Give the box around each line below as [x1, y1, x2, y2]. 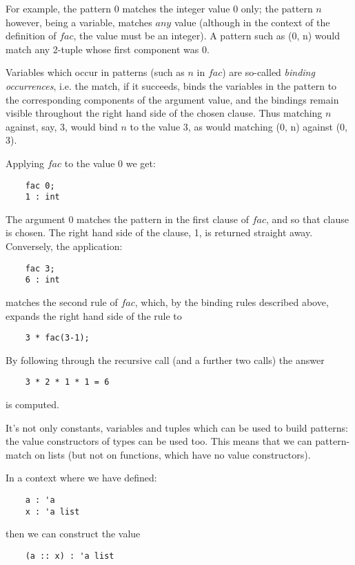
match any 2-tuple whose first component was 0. [6, 41, 210, 56]
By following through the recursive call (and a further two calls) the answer [6, 352, 325, 367]
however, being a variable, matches [6, 15, 152, 29]
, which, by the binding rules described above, [134, 294, 329, 309]
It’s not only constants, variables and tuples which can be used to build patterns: [6, 420, 348, 434]
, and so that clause [266, 211, 349, 226]
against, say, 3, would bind [6, 119, 118, 133]
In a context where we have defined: [6, 470, 157, 485]
